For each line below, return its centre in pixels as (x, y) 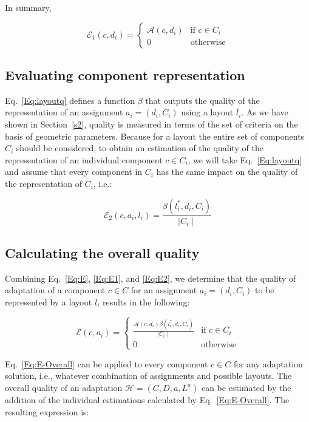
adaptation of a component (55, 290)
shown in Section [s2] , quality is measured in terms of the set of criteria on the (151, 124)
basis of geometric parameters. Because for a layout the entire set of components (155, 136)
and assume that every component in (74, 172)
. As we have (265, 112)
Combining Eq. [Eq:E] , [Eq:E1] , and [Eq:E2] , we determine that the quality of (151, 278)
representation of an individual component (84, 159)
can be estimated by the (246, 387)
